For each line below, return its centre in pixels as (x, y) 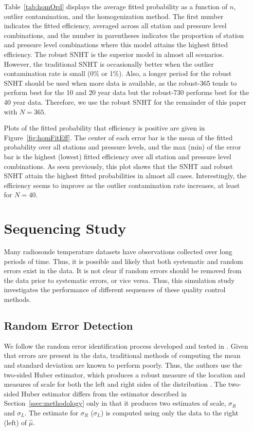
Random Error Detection (69, 325)
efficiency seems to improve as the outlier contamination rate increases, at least (122, 185)
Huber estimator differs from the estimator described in (104, 393)
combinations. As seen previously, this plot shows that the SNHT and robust (118, 166)
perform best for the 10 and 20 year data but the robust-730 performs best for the (126, 92)
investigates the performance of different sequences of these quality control (115, 290)
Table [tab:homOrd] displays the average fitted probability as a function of (116, 6)
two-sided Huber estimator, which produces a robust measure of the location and (125, 374)
